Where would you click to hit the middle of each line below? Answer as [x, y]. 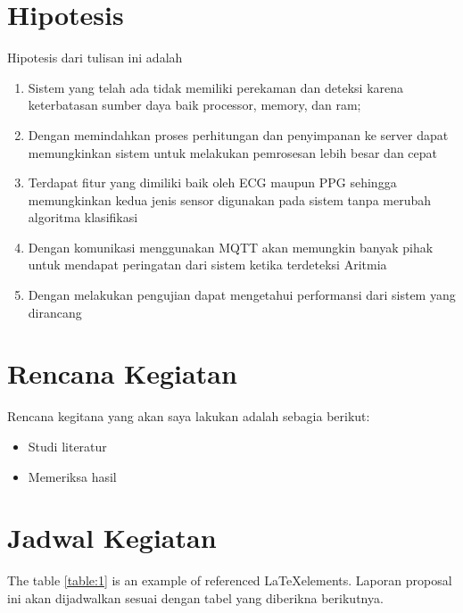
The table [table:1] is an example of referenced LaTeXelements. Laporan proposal [230, 580]
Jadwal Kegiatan [112, 538]
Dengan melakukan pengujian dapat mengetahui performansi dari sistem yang [242, 295]
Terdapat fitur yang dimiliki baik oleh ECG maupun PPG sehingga [212, 182]
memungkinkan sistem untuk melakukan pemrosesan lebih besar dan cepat [232, 152]
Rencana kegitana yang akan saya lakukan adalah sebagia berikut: [189, 416]
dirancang [55, 312]
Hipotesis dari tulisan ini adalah [95, 58]
